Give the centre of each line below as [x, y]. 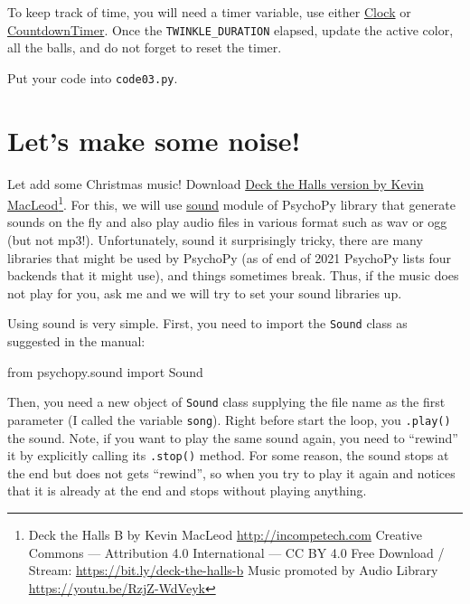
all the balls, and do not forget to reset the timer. [145, 47]
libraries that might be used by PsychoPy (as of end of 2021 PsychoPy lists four [230, 257]
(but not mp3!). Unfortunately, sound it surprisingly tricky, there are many [215, 240]
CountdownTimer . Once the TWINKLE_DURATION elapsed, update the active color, [230, 29]
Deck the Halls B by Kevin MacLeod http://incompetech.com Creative [225, 535]
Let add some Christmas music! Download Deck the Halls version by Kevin [216, 183]
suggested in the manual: [76, 341]
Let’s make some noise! [154, 140]
